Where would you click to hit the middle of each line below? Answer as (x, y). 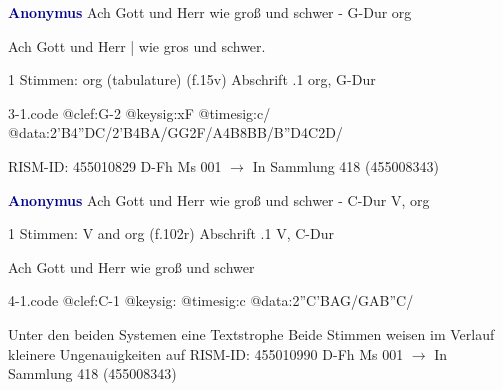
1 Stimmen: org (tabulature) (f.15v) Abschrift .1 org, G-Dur (192, 79)
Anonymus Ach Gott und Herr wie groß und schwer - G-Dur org (210, 12)
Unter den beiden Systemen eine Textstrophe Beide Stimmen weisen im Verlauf (251, 333)
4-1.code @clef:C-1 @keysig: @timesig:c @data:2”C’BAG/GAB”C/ (211, 300)
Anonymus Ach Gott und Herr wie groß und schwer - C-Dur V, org (219, 199)
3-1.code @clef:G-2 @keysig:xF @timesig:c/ (139, 112)
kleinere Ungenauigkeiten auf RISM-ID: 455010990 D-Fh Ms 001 (206, 353)
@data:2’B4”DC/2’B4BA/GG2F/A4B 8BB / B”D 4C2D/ (175, 132)
